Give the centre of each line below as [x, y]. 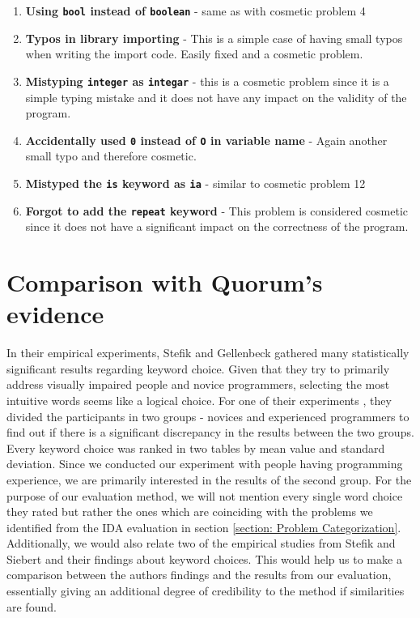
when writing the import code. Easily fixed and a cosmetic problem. [194, 54]
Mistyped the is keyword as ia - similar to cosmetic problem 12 [195, 183]
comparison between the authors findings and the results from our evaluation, [199, 575]
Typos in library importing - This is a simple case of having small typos [214, 38]
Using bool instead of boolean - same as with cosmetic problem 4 [195, 11]
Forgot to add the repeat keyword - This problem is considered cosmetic [216, 210]
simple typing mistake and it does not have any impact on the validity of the [216, 97]
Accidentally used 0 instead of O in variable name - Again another [206, 140]
